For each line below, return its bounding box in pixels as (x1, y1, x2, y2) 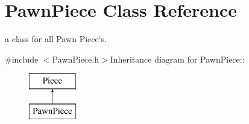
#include (5, 52, 39, 65)
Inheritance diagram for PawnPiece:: (110, 52, 245, 65)
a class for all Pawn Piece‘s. (5, 33, 107, 45)
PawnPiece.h (52, 52, 99, 65)
